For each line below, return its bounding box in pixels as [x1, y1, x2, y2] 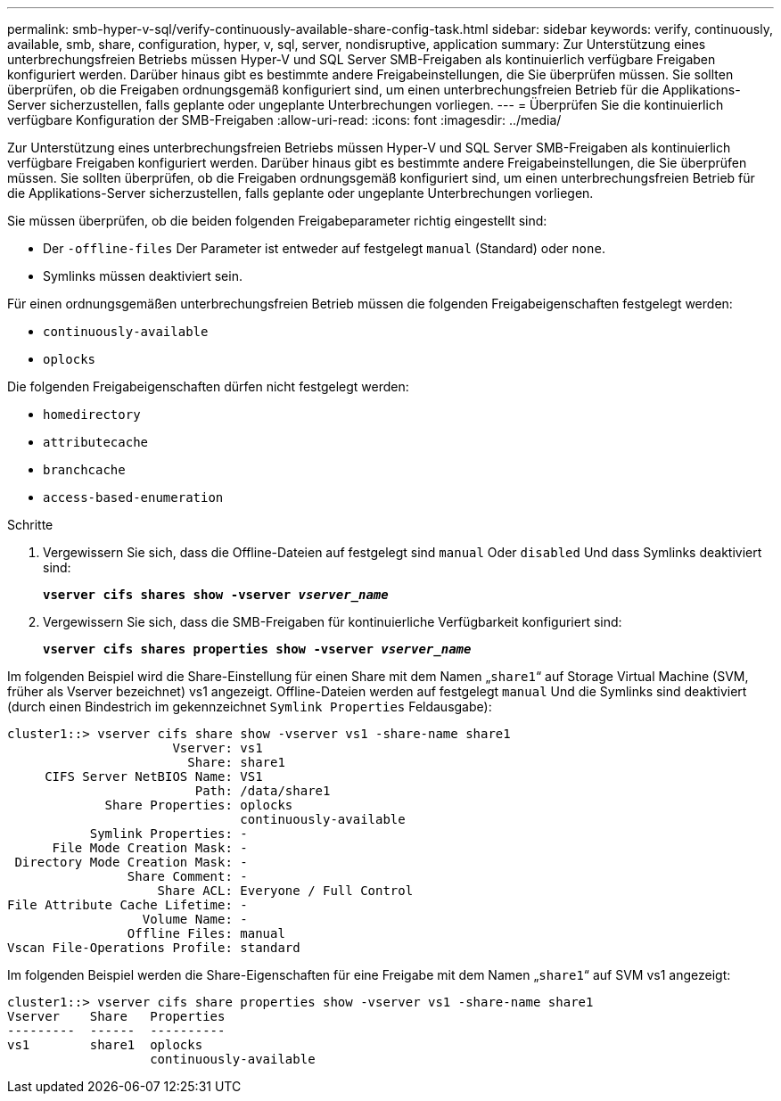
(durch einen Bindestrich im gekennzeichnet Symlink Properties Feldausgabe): [7, 699, 492, 714]
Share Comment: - [127, 869, 248, 883]
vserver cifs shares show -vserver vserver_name [43, 587, 389, 602]
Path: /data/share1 [194, 784, 331, 798]
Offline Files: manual [127, 926, 285, 941]
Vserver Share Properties [7, 1009, 226, 1023]
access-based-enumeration [43, 490, 224, 505]
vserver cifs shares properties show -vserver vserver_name [43, 642, 472, 656]
